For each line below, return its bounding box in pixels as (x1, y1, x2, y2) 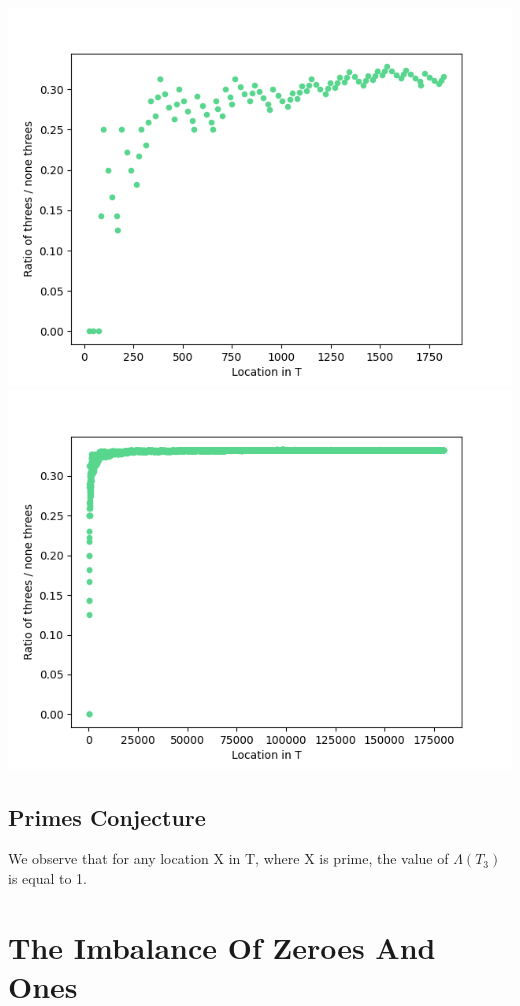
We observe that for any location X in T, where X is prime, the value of (8, 848, 449, 869)
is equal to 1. (8, 867, 88, 888)
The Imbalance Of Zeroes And (8, 926, 436, 967)
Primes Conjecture (8, 801, 206, 832)
